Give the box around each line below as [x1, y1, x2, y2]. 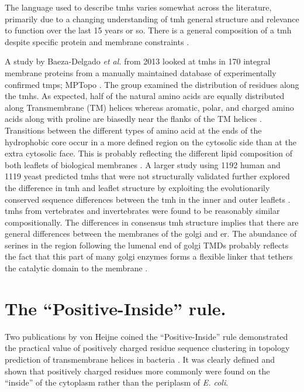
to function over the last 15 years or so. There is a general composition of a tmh [5, 24, 292, 36]
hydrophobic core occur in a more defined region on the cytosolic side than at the [5, 135, 296, 148]
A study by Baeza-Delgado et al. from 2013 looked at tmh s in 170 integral [5, 55, 271, 67]
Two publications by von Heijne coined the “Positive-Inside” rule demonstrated [5, 330, 288, 342]
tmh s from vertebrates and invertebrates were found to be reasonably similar [5, 204, 280, 217]
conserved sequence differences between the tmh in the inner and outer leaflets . [5, 193, 291, 205]
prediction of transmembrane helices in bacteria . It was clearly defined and [5, 353, 275, 365]
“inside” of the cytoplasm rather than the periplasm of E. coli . [5, 376, 229, 388]
